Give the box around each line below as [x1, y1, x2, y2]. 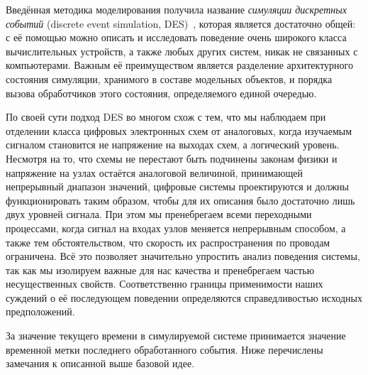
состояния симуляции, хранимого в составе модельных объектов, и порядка [6, 71, 333, 86]
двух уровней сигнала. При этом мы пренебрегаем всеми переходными [6, 207, 312, 222]
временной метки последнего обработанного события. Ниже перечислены [6, 342, 323, 357]
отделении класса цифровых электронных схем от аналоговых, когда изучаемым [6, 123, 352, 138]
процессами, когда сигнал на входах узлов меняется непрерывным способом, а [6, 220, 346, 235]
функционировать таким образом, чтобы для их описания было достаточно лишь [6, 192, 355, 207]
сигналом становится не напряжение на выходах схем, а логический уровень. [6, 137, 340, 152]
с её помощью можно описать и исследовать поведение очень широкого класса [6, 30, 347, 45]
